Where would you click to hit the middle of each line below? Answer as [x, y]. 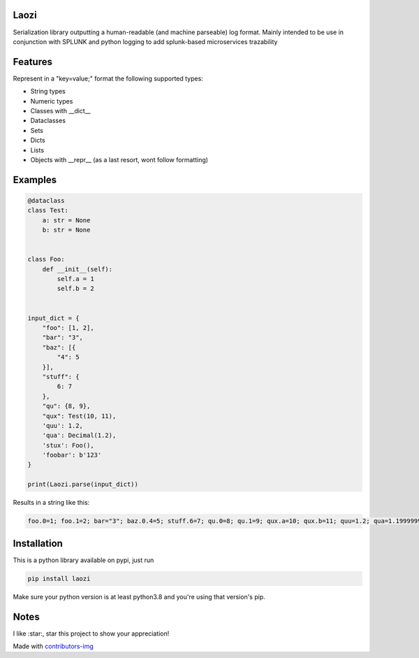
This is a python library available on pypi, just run [83, 560]
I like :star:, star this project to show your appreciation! [91, 634]
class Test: [48, 210]
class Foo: [46, 259]
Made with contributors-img [53, 646]
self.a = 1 [75, 279]
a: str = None [66, 220]
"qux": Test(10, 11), [79, 416]
